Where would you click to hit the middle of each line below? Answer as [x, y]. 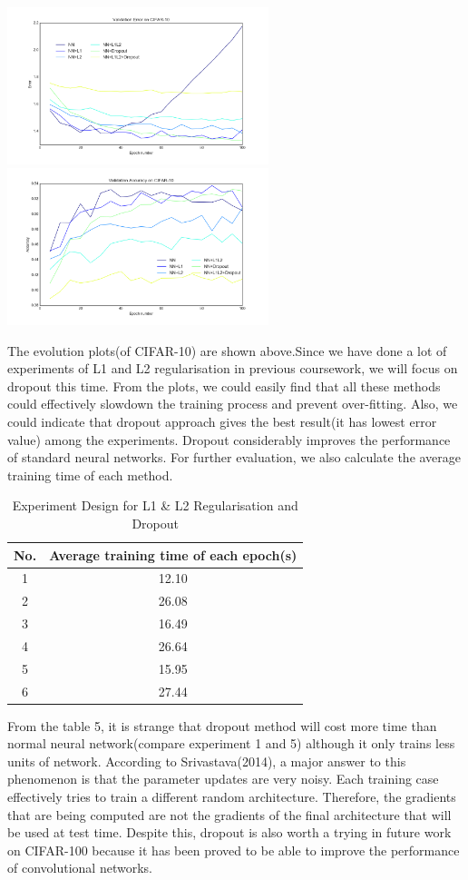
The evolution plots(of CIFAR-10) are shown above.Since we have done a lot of [227, 350]
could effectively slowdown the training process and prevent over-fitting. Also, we [233, 404]
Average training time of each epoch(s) [173, 554]
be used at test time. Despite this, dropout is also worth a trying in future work [229, 832]
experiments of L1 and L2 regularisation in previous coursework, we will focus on [233, 368]
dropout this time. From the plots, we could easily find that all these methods [224, 386]
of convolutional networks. [80, 868]
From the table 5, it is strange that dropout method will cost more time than [222, 725]
